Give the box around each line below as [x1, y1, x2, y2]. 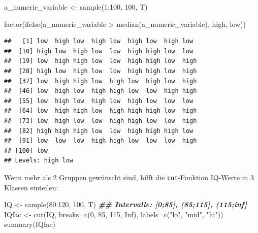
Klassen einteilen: [4, 182, 58, 192]
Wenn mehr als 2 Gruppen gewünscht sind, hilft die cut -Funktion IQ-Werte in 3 [4, 172, 254, 182]
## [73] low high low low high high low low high [4, 117, 197, 124]
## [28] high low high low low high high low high [4, 67, 197, 75]
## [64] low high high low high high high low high [4, 107, 197, 115]
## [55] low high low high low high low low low [4, 97, 193, 105]
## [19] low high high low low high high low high [4, 57, 197, 65]
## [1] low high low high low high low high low [4, 38, 193, 45]
